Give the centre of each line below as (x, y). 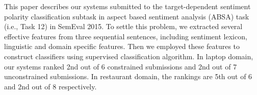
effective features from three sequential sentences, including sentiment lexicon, (126, 36)
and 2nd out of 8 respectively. (50, 86)
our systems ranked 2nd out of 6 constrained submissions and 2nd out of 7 (121, 66)
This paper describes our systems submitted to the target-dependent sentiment (127, 6)
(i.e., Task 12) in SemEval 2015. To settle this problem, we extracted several (123, 26)
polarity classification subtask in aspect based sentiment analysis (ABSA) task (127, 16)
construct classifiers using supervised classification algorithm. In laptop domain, (129, 56)
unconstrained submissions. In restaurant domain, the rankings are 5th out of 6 (128, 76)
